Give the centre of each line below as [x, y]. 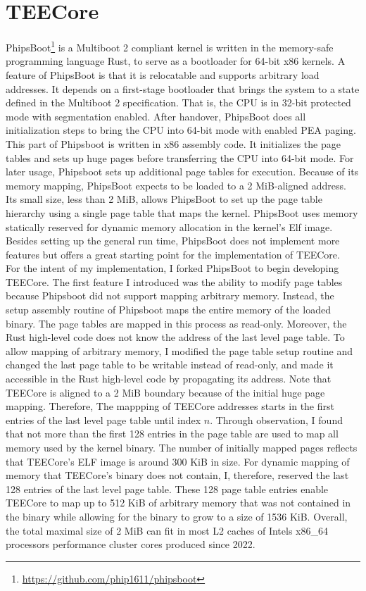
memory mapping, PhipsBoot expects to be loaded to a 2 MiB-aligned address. [176, 185]
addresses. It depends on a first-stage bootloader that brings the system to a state [183, 88]
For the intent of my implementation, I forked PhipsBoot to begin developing [172, 268]
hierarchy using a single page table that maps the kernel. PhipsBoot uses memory [182, 212]
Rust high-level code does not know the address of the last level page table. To [175, 337]
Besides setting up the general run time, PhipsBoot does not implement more [173, 241]
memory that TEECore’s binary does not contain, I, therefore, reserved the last [177, 475]
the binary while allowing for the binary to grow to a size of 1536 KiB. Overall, [177, 516]
